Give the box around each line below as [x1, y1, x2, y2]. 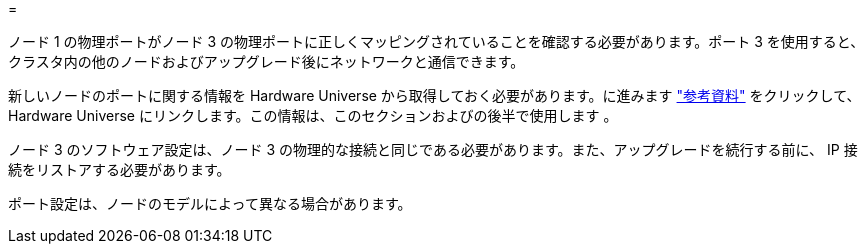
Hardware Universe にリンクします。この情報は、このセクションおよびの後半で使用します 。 [8, 107, 618, 124]
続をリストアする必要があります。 [8, 161, 231, 178]
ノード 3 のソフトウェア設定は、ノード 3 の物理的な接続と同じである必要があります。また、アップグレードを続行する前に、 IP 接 [8, 141, 858, 158]
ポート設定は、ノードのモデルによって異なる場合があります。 [8, 195, 412, 212]
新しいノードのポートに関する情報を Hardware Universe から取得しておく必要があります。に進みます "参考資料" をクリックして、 [8, 87, 861, 104]
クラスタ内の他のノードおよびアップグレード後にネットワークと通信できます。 [8, 53, 525, 70]
